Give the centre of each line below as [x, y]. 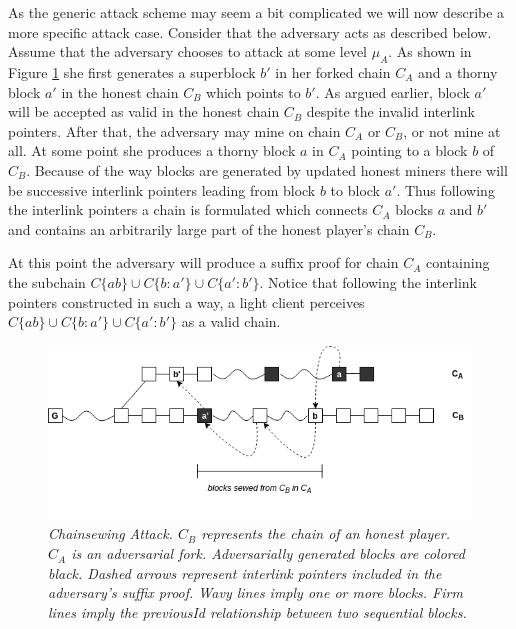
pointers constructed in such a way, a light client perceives [186, 301]
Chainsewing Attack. [110, 533]
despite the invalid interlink [390, 111]
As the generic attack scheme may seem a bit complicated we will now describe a [256, 12]
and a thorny [457, 71]
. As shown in [430, 51]
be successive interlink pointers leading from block [162, 189]
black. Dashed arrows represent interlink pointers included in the [245, 572]
